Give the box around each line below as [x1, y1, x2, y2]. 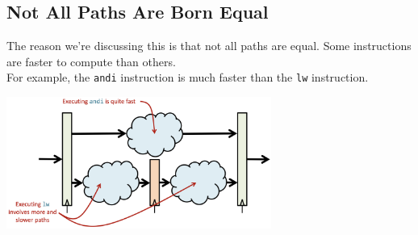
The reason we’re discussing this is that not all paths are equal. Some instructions [6, 37, 412, 54]
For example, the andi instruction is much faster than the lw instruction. [6, 69, 369, 86]
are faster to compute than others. [6, 52, 176, 69]
